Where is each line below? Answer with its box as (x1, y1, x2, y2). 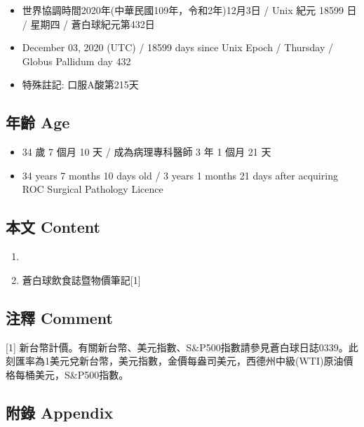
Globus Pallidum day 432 (22, 53, 131, 68)
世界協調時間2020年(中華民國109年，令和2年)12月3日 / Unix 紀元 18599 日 (22, 3, 357, 17)
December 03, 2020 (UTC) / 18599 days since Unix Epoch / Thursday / (22, 40, 334, 55)
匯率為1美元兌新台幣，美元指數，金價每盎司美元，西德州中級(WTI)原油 (15, 353, 344, 368)
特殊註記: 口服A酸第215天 (22, 77, 139, 92)
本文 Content (6, 216, 100, 238)
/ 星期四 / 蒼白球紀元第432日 (22, 16, 155, 31)
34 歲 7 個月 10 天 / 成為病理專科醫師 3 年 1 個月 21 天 (22, 144, 271, 159)
